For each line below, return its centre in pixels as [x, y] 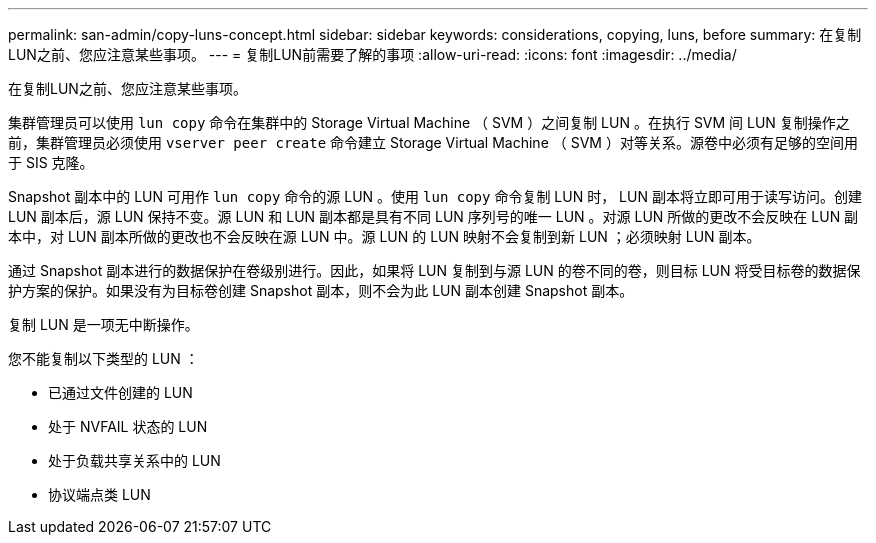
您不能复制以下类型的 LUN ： [103, 358]
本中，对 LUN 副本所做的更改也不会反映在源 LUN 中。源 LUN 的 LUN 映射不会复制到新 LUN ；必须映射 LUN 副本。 [384, 236]
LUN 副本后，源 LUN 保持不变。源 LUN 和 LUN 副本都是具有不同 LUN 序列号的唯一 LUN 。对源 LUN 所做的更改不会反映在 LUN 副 [433, 216]
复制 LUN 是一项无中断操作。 [103, 324]
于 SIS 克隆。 [51, 162]
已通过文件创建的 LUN [120, 392]
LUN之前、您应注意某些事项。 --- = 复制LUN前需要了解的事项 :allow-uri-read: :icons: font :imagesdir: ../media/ [372, 54]
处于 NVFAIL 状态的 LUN [128, 426]
